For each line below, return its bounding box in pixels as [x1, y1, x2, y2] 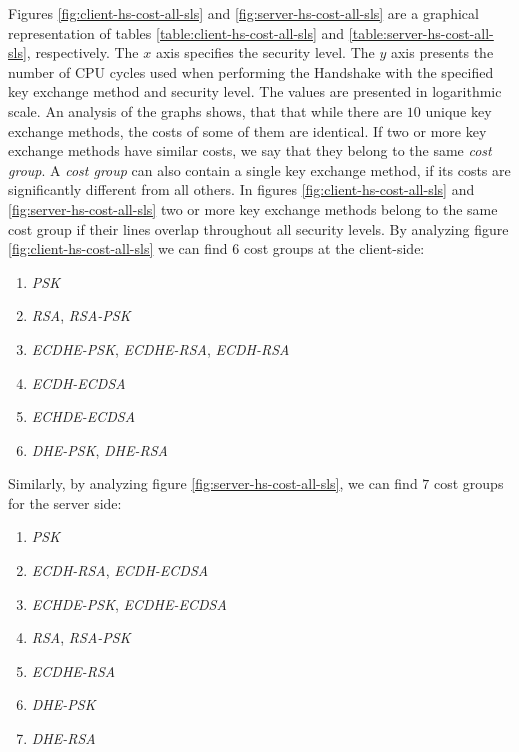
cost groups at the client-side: [243, 238, 425, 259]
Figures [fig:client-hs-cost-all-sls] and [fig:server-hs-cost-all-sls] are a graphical [8, 3, 479, 23]
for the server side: [8, 492, 122, 513]
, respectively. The [26, 42, 139, 63]
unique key [425, 100, 492, 121]
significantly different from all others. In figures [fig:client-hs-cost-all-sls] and [8, 179, 475, 200]
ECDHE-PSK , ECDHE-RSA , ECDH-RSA [31, 338, 290, 359]
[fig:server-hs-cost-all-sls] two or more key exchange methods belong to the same [8, 198, 498, 219]
